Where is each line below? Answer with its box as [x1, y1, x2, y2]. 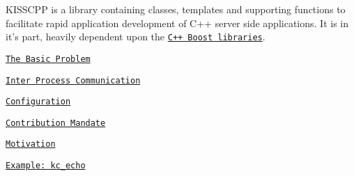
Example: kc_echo [6, 161, 86, 171]
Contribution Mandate [6, 118, 106, 128]
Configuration [6, 97, 71, 107]
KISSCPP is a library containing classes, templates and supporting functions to [6, 2, 346, 16]
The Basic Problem [6, 54, 91, 64]
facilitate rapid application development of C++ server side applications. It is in [6, 15, 348, 30]
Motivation [6, 139, 56, 150]
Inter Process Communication [6, 75, 141, 86]
